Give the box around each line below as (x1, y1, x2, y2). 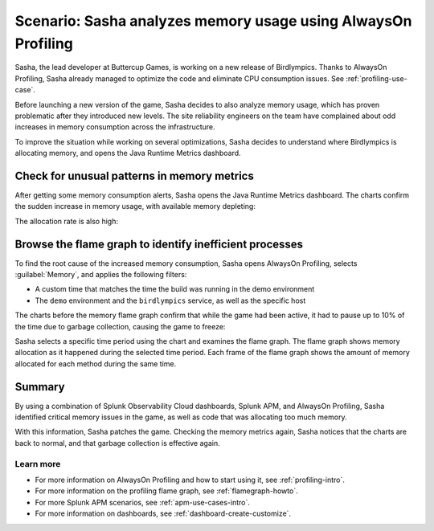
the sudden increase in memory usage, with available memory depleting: (14, 202, 256, 211)
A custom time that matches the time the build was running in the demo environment (35, 284, 315, 294)
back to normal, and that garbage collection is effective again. (14, 438, 220, 447)
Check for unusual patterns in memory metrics (14, 169, 255, 182)
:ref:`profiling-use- (346, 73, 407, 84)
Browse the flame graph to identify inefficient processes (14, 237, 304, 251)
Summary (14, 380, 65, 394)
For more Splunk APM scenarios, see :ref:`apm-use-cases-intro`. (35, 497, 251, 507)
